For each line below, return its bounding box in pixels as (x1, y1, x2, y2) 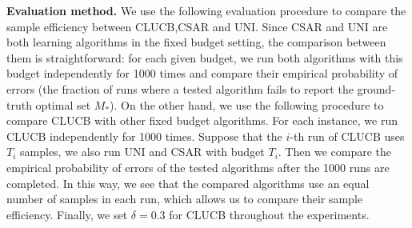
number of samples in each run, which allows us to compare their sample (6, 190, 363, 207)
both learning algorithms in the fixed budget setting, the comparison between (6, 34, 386, 50)
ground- (357, 80, 396, 97)
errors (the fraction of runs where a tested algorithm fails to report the (6, 80, 354, 97)
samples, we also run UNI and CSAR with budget (20, 143, 265, 160)
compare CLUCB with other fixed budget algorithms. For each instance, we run (6, 112, 398, 129)
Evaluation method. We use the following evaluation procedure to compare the (6, 2, 406, 18)
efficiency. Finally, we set (6, 206, 128, 222)
